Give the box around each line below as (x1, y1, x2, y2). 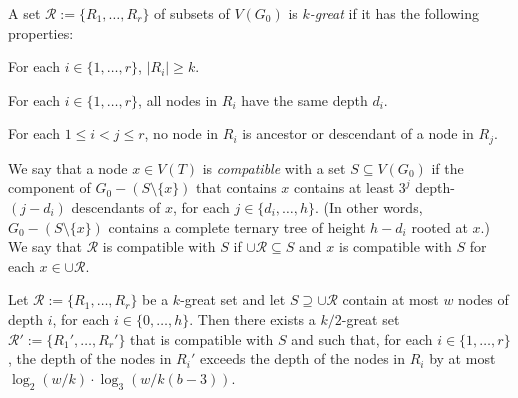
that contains (196, 177, 277, 198)
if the (431, 157, 464, 178)
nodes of (458, 289, 509, 310)
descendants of (71, 197, 161, 218)
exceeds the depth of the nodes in (199, 348, 406, 369)
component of (8, 177, 91, 198)
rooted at (411, 216, 468, 237)
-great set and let (180, 289, 286, 310)
